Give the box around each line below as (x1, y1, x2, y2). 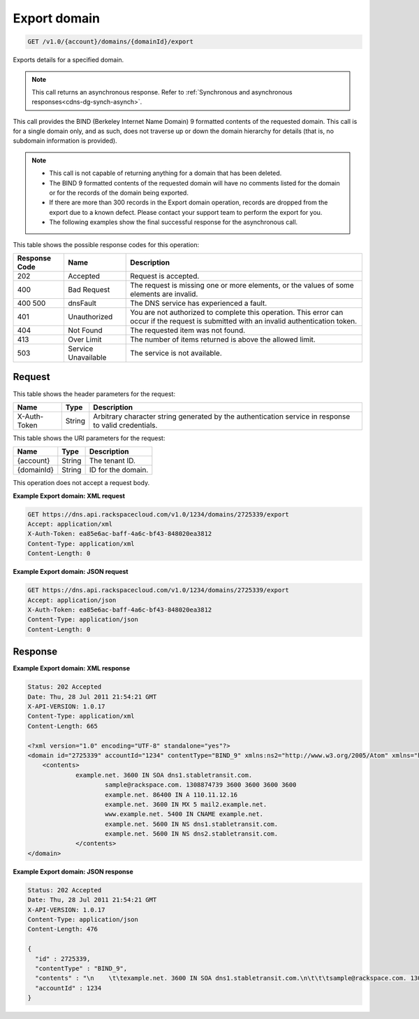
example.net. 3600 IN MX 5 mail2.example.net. (105, 800, 267, 808)
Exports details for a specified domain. (13, 56, 124, 64)
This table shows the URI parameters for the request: (13, 434, 166, 442)
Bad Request (68, 284, 110, 294)
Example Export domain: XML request (13, 491, 126, 500)
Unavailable (68, 352, 107, 362)
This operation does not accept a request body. (13, 479, 150, 487)
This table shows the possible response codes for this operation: (13, 240, 200, 248)
